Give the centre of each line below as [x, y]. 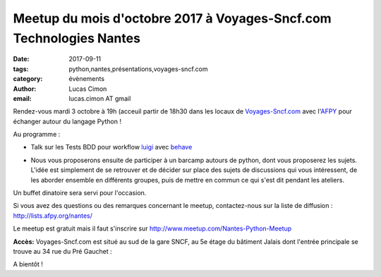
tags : [21, 69]
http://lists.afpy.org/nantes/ [53, 216]
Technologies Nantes [77, 38]
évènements [87, 79]
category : [28, 79]
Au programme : [37, 135]
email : [22, 98]
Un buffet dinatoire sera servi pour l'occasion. [80, 193]
